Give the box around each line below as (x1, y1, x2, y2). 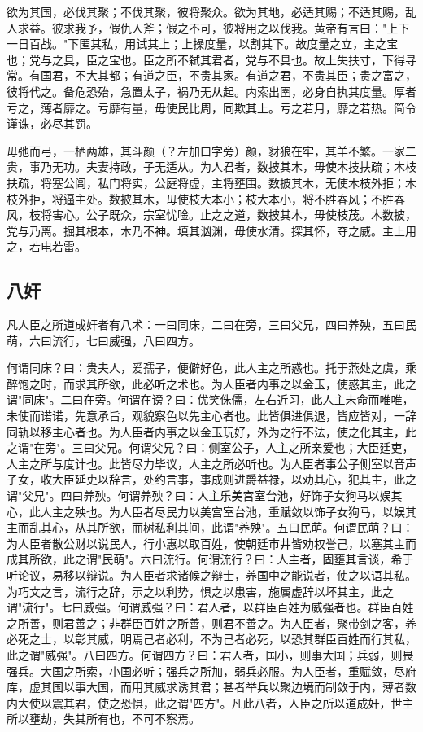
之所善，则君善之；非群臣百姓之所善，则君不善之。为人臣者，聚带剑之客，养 (7, 614, 416, 631)
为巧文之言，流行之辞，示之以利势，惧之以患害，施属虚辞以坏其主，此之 (7, 582, 394, 599)
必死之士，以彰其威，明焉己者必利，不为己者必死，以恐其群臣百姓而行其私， (7, 630, 416, 647)
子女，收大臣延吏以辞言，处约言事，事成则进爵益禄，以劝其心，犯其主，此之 (7, 471, 416, 488)
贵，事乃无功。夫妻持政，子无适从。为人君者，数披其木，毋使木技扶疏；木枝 (7, 158, 416, 175)
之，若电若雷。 (7, 238, 86, 255)
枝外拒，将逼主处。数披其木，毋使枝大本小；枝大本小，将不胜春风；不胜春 (7, 190, 405, 207)
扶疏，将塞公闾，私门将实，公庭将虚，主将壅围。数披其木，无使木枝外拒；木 (7, 173, 416, 191)
